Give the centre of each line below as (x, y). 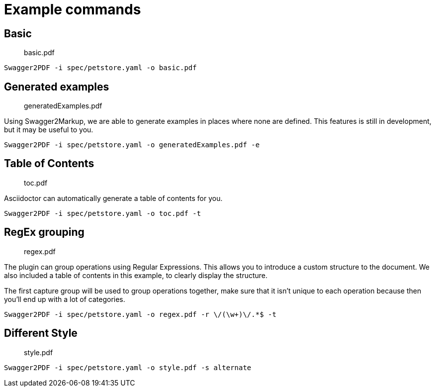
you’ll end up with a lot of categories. (65, 299)
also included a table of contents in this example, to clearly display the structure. (136, 275)
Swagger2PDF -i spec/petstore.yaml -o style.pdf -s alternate (128, 367)
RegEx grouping (44, 232)
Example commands (73, 9)
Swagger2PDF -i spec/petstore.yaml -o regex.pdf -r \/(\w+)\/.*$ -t (140, 314)
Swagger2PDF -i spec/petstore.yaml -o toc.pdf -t (103, 213)
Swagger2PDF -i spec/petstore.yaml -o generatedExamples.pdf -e (132, 145)
